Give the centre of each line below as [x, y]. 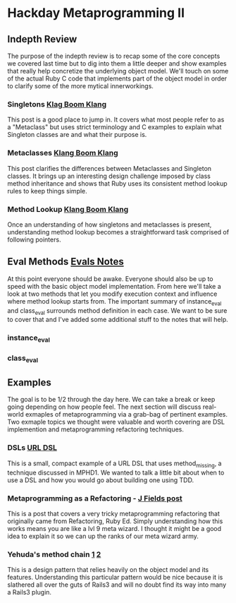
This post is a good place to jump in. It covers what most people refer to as [116, 120]
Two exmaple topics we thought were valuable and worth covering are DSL [116, 422]
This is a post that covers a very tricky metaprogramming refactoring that [113, 513]
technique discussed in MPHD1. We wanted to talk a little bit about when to [116, 472]
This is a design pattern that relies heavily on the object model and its [108, 570]
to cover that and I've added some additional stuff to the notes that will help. [118, 320]
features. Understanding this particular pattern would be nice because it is [115, 578]
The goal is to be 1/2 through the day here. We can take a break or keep [111, 400]
